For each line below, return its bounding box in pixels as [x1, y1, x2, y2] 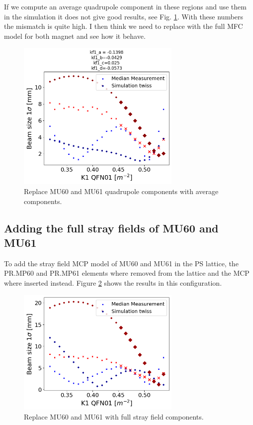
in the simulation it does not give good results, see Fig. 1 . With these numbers [4, 11, 244, 21]
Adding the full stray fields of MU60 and [4, 220, 219, 235]
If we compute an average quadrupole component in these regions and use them [4, 1, 247, 11]
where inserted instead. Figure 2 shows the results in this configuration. [4, 277, 222, 288]
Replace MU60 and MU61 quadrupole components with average [24, 186, 219, 196]
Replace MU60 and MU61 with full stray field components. [24, 411, 204, 422]
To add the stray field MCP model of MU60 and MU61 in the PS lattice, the [4, 258, 239, 268]
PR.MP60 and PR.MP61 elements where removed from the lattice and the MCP [4, 268, 250, 278]
